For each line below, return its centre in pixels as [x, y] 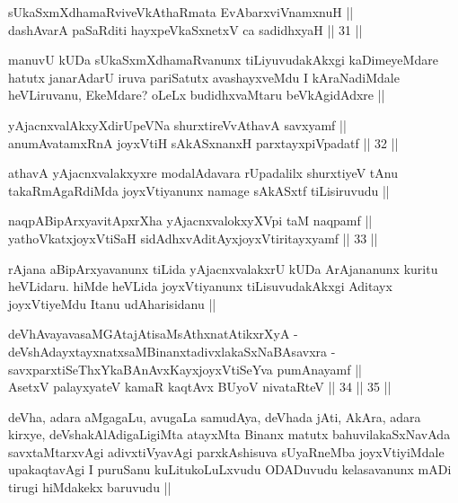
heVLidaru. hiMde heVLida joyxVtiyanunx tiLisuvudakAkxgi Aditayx [200, 286]
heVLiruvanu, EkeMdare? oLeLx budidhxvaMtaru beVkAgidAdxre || [197, 95]
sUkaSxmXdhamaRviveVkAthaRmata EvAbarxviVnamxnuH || [181, 12]
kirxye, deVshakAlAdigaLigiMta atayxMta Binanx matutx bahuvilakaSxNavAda [229, 434]
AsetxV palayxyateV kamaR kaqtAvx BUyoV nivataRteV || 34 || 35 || [200, 387]
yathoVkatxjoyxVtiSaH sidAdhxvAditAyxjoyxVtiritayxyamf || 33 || [193, 238]
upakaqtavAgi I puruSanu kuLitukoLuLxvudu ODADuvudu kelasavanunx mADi [230, 469]
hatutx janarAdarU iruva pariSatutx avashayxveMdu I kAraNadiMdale [204, 77]
